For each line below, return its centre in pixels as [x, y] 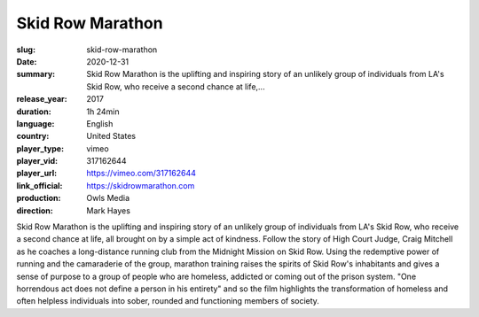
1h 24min [103, 112]
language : [35, 123]
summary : [36, 74]
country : [33, 136]
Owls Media [108, 198]
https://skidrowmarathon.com [141, 185]
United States [111, 136]
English [100, 123]
